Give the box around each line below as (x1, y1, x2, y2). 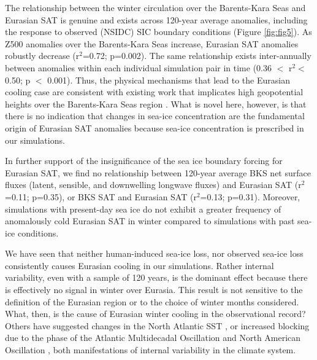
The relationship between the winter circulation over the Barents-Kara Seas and (5, 1, 306, 14)
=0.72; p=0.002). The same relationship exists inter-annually (82, 49, 311, 62)
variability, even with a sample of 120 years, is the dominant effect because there (5, 271, 308, 284)
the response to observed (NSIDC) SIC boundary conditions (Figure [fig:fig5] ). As (5, 25, 312, 38)
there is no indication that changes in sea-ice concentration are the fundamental (5, 109, 305, 122)
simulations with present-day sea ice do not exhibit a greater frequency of (5, 202, 281, 215)
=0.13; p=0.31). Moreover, (200, 190, 300, 203)
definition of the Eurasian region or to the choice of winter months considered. (5, 295, 299, 308)
